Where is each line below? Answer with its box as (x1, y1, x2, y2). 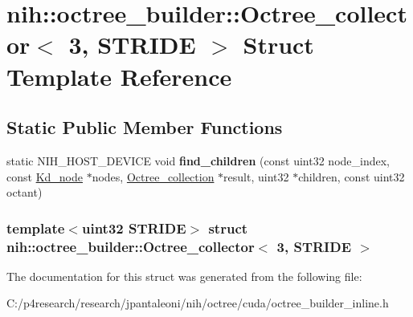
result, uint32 (223, 168, 289, 185)
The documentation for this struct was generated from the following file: (6, 267, 362, 284)
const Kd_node (6, 168, 83, 185)
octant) (6, 184, 43, 201)
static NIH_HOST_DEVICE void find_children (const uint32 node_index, (6, 152, 390, 169)
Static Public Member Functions (6, 115, 283, 140)
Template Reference (6, 59, 232, 92)
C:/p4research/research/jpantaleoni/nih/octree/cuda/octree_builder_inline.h (6, 295, 389, 311)
